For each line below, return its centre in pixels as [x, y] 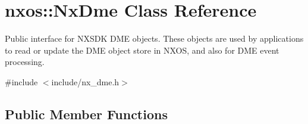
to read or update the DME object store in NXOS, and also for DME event [142, 50]
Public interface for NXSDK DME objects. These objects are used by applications [154, 38]
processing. [25, 62]
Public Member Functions [86, 114]
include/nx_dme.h [85, 81]
